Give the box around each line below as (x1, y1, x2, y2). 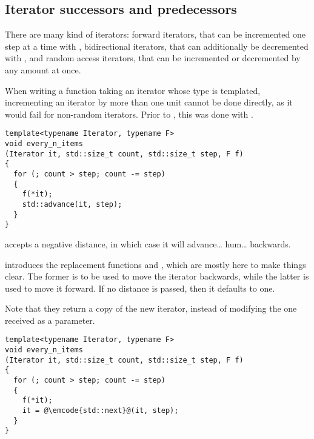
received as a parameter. (5, 313, 95, 326)
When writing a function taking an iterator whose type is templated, (5, 84, 261, 96)
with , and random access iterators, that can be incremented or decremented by (5, 52, 301, 64)
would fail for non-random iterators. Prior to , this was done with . (5, 107, 253, 120)
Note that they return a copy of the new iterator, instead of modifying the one (5, 302, 297, 315)
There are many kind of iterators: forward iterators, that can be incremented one (5, 28, 306, 41)
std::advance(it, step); (22, 199, 122, 209)
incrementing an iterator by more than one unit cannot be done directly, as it (5, 96, 293, 109)
